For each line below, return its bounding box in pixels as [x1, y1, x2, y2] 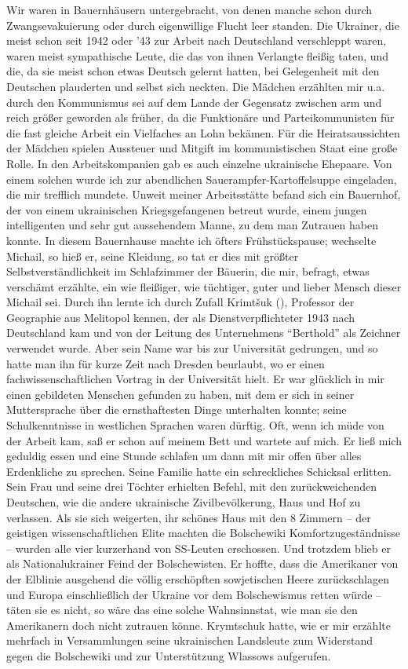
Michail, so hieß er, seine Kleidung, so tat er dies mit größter [6, 247, 299, 264]
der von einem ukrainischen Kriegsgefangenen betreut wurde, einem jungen [6, 201, 367, 218]
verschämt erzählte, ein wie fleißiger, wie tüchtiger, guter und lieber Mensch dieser [6, 278, 402, 294]
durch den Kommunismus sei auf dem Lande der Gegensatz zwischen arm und [6, 93, 382, 110]
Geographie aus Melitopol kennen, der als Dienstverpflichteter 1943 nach [6, 309, 355, 325]
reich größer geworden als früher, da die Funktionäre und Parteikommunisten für [6, 109, 395, 126]
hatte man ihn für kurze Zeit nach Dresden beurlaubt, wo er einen [6, 355, 325, 371]
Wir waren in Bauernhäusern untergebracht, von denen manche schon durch [6, 2, 373, 17]
